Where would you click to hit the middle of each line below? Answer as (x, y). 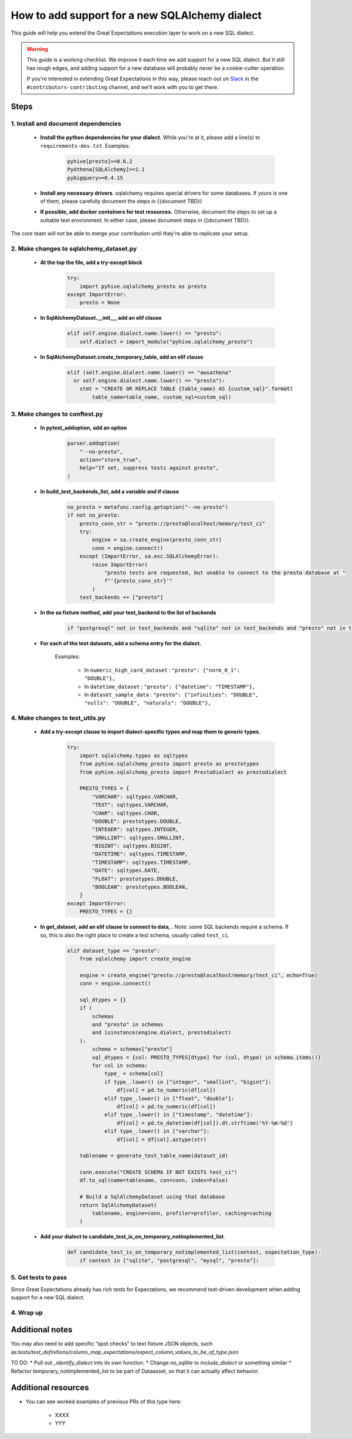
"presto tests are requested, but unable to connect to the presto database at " (225, 573)
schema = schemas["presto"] (132, 1049)
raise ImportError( (120, 564)
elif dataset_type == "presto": (114, 951)
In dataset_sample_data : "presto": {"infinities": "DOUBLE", (171, 695)
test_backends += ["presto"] (121, 597)
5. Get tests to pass (39, 1278)
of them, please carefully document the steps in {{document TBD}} (121, 201)
